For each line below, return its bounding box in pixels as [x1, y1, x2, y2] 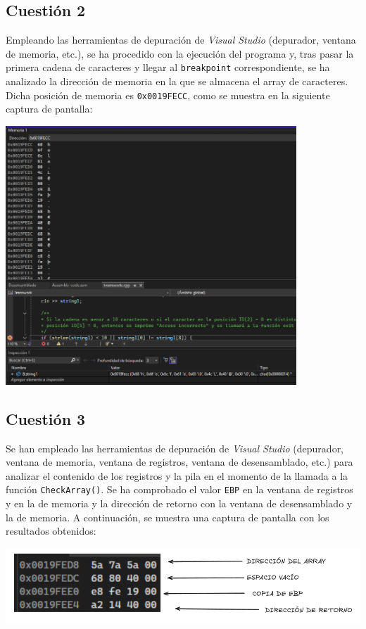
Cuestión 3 [6, 407, 86, 429]
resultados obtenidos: [6, 523, 96, 538]
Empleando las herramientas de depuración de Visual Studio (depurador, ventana [6, 32, 356, 47]
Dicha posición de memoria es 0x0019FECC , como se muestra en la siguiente [6, 87, 330, 102]
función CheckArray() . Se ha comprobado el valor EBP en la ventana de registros [6, 482, 353, 497]
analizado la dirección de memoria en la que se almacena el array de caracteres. [6, 74, 348, 89]
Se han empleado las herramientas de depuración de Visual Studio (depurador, [6, 440, 344, 455]
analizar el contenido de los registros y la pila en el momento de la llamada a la [6, 468, 348, 483]
